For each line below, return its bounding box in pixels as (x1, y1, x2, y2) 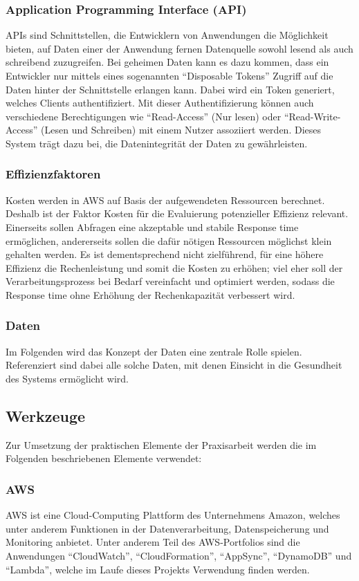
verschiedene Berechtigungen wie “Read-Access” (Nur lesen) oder (6, 109, 282, 123)
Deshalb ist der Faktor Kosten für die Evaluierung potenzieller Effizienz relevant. (6, 206, 349, 221)
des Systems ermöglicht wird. (6, 371, 129, 385)
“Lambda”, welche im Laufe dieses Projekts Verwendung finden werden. (6, 562, 310, 576)
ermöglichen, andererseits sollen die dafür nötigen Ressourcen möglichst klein (6, 233, 332, 248)
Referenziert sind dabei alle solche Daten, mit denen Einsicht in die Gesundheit (6, 358, 342, 372)
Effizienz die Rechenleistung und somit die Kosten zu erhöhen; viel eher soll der (6, 260, 343, 275)
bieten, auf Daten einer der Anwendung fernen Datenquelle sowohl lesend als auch (6, 41, 353, 55)
